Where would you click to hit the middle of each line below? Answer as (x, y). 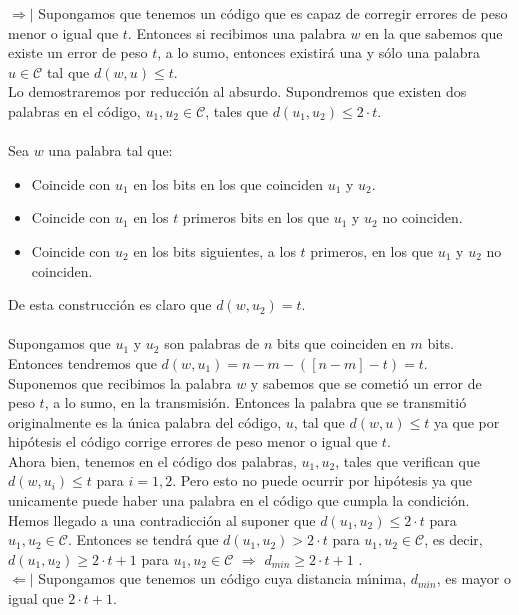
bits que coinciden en (341, 343)
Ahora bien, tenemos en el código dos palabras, (152, 460)
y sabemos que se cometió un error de (366, 382)
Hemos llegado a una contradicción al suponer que (162, 519)
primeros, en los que (372, 250)
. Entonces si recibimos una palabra (236, 32)
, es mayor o (474, 578)
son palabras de (212, 343)
